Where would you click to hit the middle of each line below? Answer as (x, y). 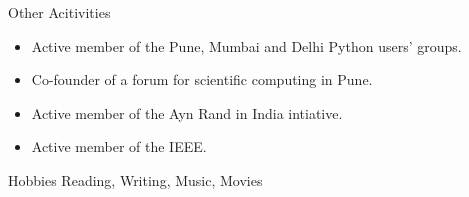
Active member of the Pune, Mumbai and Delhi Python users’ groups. (246, 45)
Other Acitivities (59, 12)
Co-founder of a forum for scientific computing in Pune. (202, 79)
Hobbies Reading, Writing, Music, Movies (135, 179)
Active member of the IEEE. (119, 146)
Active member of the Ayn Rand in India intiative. (187, 112)
